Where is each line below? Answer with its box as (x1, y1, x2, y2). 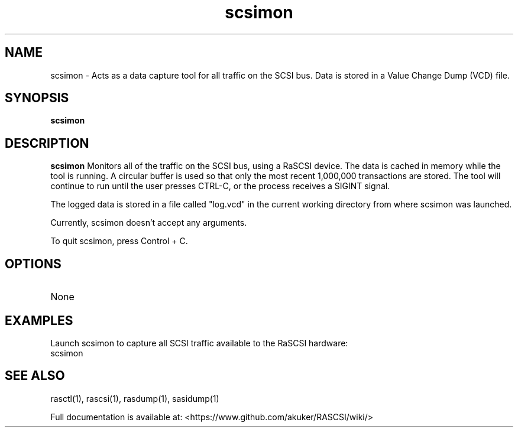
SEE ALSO (5, 368, 65, 384)
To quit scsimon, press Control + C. (50, 236, 188, 246)
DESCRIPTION (5, 135, 89, 151)
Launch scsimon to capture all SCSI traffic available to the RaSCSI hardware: (50, 337, 348, 348)
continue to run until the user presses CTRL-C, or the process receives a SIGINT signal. (50, 181, 390, 191)
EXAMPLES (5, 313, 73, 328)
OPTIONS (5, 256, 61, 271)
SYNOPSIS (5, 90, 69, 106)
